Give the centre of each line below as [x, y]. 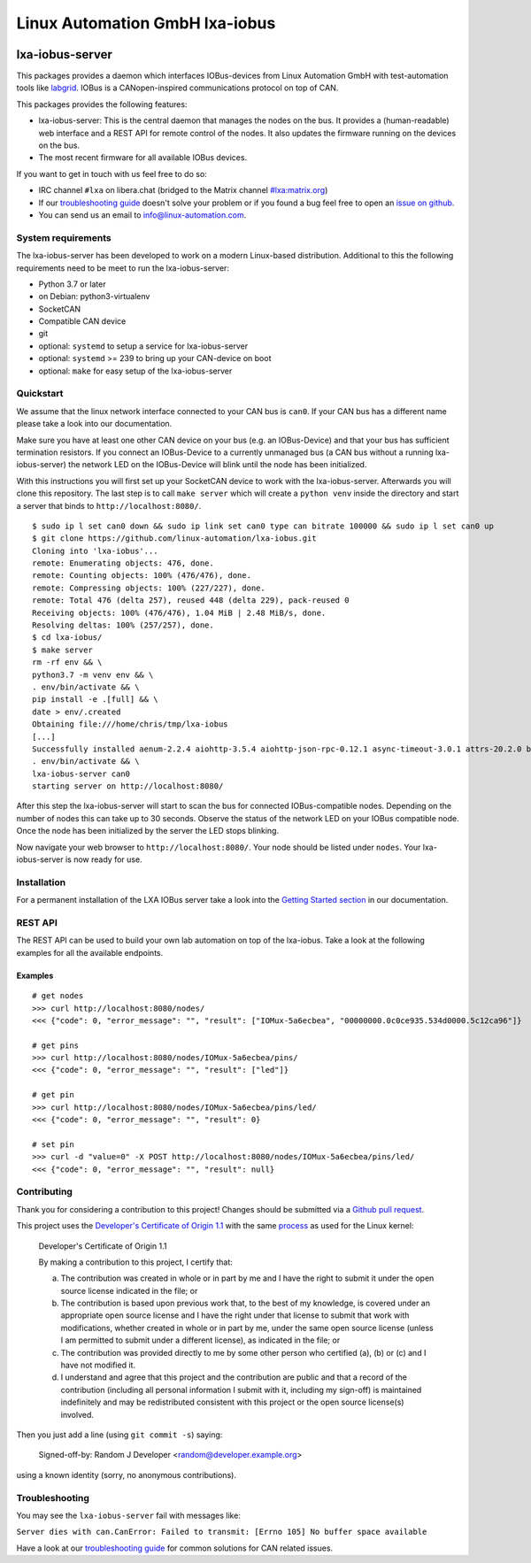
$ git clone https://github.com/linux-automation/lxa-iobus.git [175, 539]
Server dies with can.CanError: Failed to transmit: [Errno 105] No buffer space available [222, 1532]
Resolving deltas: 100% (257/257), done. [123, 625]
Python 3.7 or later [72, 284]
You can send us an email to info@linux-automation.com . [142, 215]
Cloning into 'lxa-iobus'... [95, 551]
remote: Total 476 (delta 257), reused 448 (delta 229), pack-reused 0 [191, 601]
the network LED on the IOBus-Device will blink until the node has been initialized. [217, 465]
